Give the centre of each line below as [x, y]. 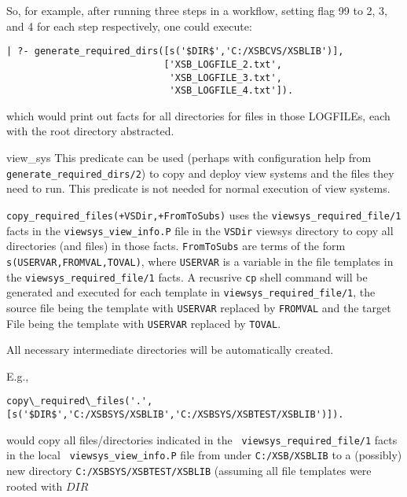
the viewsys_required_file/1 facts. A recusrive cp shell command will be [187, 276]
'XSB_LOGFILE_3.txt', [225, 77]
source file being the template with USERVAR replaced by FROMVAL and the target [199, 307]
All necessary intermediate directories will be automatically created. [170, 350]
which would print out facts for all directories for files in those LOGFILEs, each [198, 115]
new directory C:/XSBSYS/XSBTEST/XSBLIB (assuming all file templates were [189, 470]
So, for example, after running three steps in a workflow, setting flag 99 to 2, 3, [197, 10]
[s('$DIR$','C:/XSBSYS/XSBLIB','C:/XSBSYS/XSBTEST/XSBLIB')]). [175, 414]
